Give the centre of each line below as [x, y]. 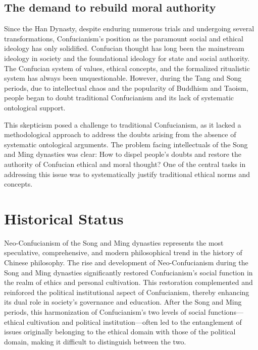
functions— [226, 311]
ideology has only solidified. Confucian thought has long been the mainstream [124, 48]
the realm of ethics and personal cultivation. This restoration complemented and [128, 282]
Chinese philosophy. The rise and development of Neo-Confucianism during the [126, 262]
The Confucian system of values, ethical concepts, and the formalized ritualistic [127, 68]
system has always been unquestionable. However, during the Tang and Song [123, 78]
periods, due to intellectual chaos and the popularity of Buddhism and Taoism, [126, 87]
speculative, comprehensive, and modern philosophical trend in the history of [123, 252]
